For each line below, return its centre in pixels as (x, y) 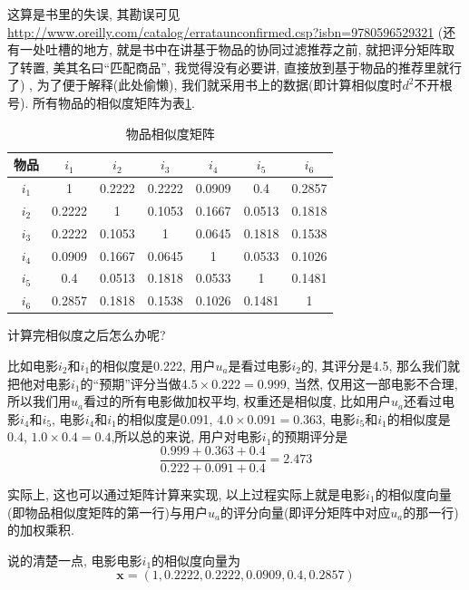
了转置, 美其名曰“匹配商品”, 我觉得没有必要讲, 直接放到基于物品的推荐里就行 (234, 67)
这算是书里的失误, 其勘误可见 (94, 14)
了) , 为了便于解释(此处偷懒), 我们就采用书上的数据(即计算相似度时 (205, 85)
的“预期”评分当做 (131, 383)
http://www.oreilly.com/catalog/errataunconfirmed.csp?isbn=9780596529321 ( (225, 31)
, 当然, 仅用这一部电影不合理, (372, 383)
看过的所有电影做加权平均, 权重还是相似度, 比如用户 (237, 401)
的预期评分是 (310, 436)
